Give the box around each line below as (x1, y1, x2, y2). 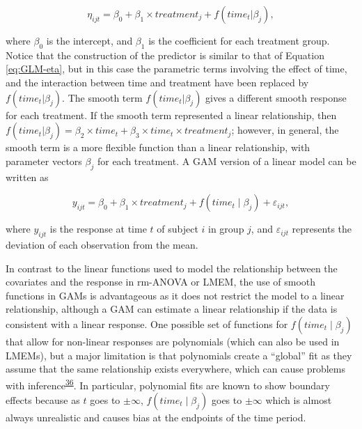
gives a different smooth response (205, 90, 347, 104)
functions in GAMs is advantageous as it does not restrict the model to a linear (6, 288, 345, 302)
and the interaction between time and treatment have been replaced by (6, 75, 309, 89)
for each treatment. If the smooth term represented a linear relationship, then (6, 107, 337, 122)
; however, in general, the (231, 123, 339, 137)
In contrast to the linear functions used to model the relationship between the (6, 260, 338, 275)
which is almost (265, 392, 332, 407)
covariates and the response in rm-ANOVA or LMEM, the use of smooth (6, 274, 316, 289)
